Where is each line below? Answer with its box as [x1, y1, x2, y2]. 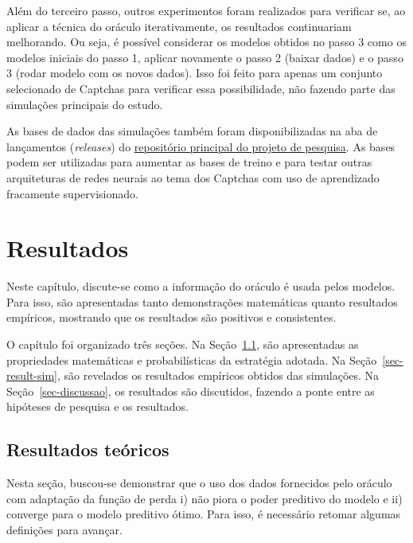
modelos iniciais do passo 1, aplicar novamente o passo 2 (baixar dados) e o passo [6, 49, 403, 65]
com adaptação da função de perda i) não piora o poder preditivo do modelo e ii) [6, 490, 403, 506]
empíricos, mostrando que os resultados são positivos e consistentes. [6, 309, 337, 326]
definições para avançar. [6, 521, 123, 537]
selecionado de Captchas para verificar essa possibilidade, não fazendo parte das [6, 80, 395, 96]
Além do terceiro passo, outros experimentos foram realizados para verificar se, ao [6, 2, 406, 18]
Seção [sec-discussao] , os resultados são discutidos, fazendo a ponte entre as [6, 382, 375, 399]
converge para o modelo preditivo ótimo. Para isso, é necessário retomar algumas [6, 506, 401, 522]
